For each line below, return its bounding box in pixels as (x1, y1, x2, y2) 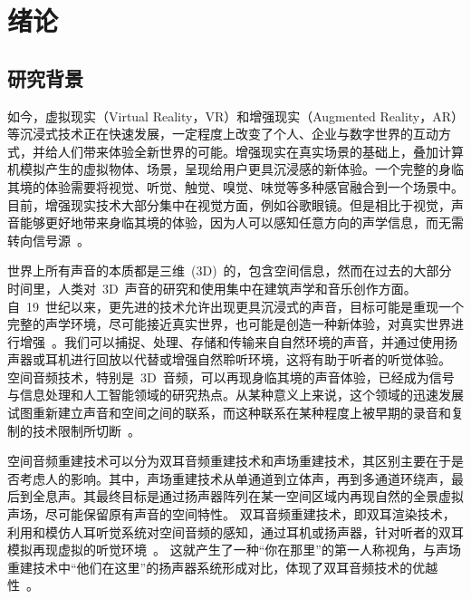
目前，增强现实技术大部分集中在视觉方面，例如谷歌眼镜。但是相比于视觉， (7, 195, 451, 214)
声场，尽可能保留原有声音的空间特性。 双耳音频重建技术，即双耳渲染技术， (7, 505, 456, 524)
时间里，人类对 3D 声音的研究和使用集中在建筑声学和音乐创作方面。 (7, 278, 417, 297)
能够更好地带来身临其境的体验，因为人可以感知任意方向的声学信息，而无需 (19, 213, 464, 232)
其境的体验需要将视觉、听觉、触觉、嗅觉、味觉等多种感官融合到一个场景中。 (7, 177, 464, 196)
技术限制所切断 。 (32, 420, 140, 440)
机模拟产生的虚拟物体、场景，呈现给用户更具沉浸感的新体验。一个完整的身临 (7, 159, 464, 179)
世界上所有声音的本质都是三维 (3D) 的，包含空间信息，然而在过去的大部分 (7, 261, 452, 280)
